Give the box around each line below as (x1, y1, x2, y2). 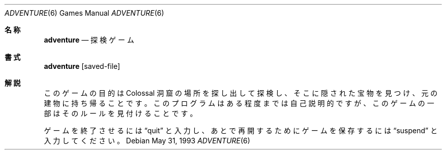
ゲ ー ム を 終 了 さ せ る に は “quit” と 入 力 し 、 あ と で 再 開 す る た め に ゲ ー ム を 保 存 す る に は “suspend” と (44, 126, 438, 135)
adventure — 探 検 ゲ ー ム (44, 35, 134, 44)
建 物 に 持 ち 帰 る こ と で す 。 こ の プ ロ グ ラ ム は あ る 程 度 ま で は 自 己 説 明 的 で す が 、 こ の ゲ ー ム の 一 (44, 99, 434, 107)
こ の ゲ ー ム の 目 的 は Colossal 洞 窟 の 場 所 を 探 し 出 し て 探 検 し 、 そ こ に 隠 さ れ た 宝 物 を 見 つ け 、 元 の (44, 89, 438, 97)
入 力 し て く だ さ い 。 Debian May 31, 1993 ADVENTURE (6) (44, 136, 250, 145)
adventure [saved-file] (44, 62, 121, 70)
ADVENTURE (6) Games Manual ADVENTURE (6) (5, 9, 164, 17)
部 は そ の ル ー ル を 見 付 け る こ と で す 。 (44, 109, 197, 118)
